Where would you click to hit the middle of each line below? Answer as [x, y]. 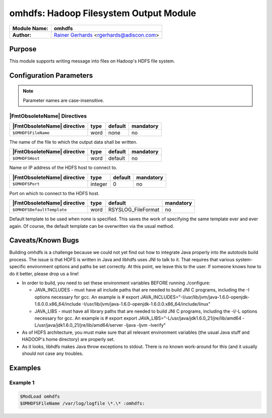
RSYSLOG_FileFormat [134, 210]
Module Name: [30, 28]
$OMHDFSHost [26, 158]
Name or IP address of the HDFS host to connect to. [63, 168]
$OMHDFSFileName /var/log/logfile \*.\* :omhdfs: [82, 403]
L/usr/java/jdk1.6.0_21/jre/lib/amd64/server [79, 325]
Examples [25, 368]
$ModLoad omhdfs [40, 396]
